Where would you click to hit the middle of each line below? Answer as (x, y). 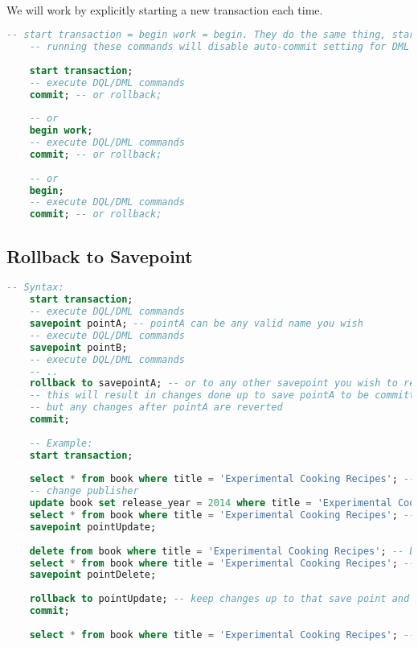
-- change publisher (84, 491)
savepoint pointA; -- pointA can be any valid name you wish (196, 324)
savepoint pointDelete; (93, 575)
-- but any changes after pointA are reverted (156, 408)
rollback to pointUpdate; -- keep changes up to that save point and (219, 599)
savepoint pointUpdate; (93, 527)
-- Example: (61, 443)
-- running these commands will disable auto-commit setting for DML (219, 47)
